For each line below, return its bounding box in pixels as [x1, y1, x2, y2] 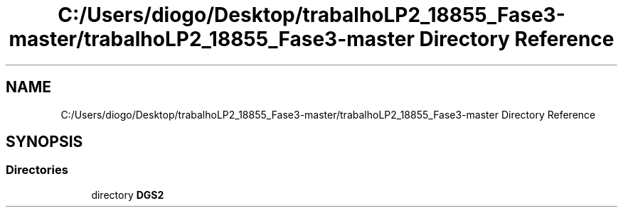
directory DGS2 [91, 188, 164, 201]
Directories [6, 163, 68, 177]
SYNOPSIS [6, 133, 83, 151]
